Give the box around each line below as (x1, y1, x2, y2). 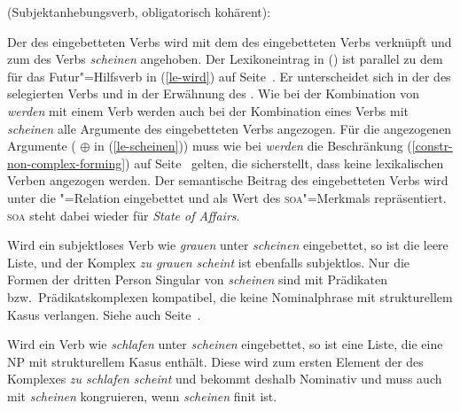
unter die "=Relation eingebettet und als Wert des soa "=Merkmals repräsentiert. (7, 188, 447, 206)
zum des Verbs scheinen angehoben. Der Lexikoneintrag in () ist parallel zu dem (7, 50, 443, 68)
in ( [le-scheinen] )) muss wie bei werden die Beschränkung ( (94, 136, 412, 155)
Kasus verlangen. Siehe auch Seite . (7, 305, 201, 323)
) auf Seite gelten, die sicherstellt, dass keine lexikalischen (125, 153, 444, 172)
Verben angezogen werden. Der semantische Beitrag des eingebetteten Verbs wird (7, 171, 448, 190)
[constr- (411, 136, 453, 155)
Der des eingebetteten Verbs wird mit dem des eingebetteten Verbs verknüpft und (7, 32, 452, 50)
